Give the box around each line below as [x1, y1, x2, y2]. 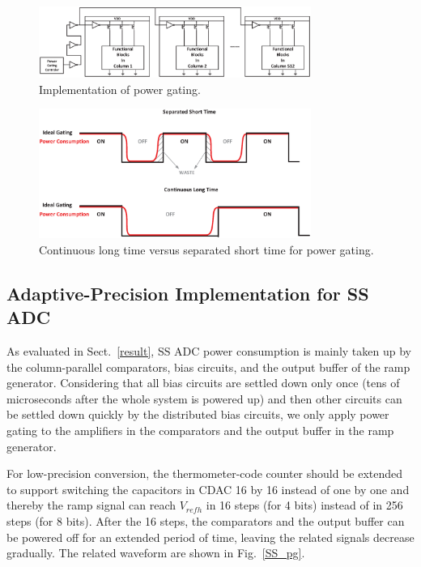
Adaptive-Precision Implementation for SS [6, 280, 369, 305]
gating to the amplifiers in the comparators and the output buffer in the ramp [6, 422, 394, 438]
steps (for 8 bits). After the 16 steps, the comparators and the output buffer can [6, 512, 405, 529]
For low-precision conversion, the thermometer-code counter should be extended [6, 465, 403, 482]
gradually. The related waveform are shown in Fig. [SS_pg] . [6, 544, 305, 561]
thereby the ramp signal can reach [6, 497, 176, 514]
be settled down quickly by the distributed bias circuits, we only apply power [6, 406, 389, 423]
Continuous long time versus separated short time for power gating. [39, 241, 374, 258]
